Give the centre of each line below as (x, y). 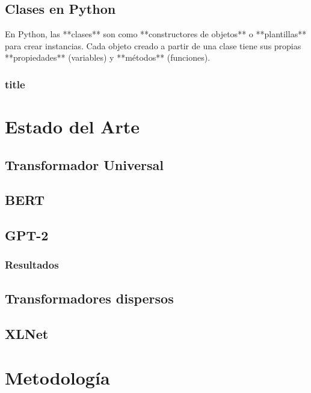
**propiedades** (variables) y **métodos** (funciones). (108, 57)
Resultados (32, 265)
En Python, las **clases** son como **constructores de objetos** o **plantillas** (156, 34)
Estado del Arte (72, 126)
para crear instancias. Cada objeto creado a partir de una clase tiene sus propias (153, 45)
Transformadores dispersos (89, 298)
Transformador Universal (84, 164)
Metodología (57, 378)
